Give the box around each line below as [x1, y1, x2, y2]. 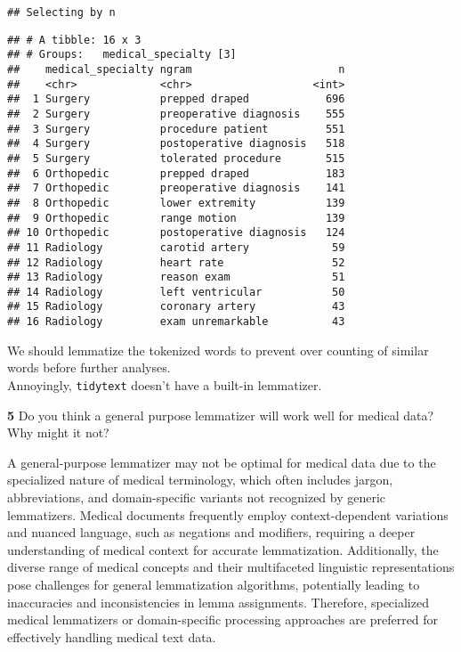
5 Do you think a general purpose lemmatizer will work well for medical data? [7, 405, 434, 424]
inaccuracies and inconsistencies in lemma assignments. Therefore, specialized [7, 592, 429, 611]
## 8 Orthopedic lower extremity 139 [7, 196, 345, 209]
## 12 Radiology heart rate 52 [7, 256, 345, 269]
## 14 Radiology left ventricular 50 [7, 285, 345, 298]
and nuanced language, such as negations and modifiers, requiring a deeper [7, 523, 416, 542]
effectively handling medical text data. [7, 627, 216, 646]
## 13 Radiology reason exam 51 [7, 271, 345, 284]
